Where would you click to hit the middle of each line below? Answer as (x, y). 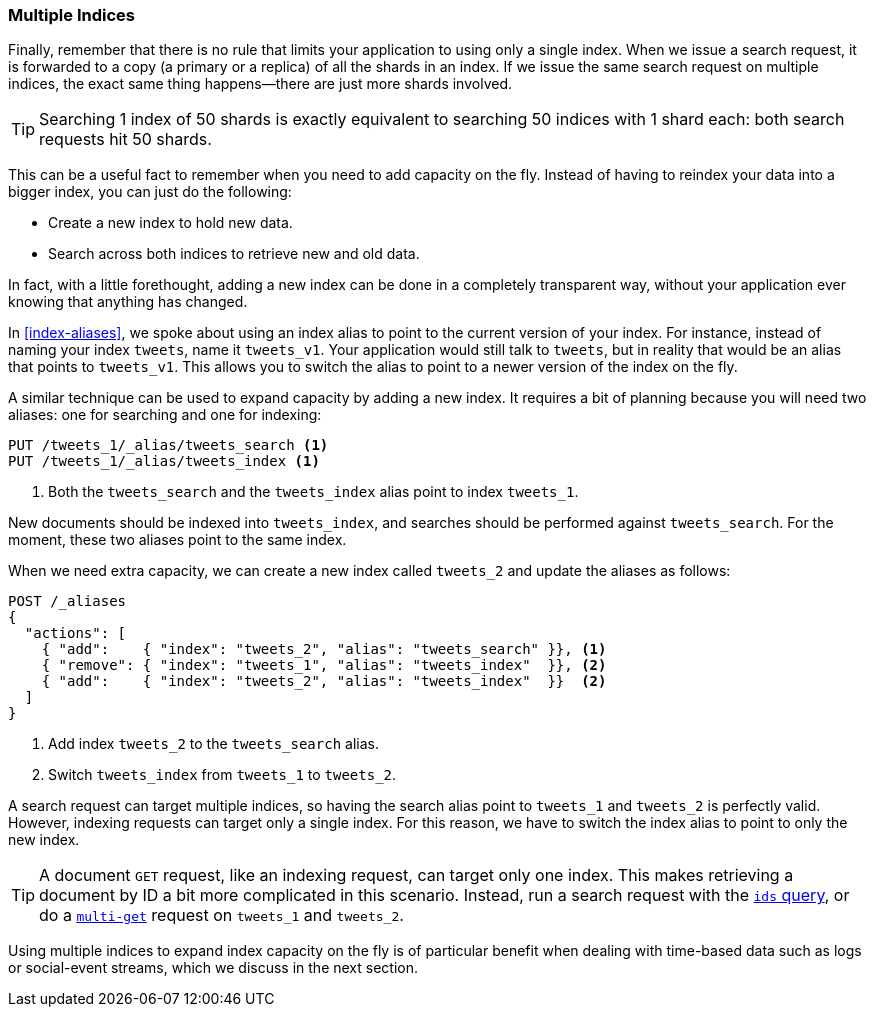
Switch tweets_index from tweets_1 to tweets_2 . (222, 775)
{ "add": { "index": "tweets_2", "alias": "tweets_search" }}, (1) (324, 649)
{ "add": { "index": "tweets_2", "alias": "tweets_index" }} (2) (324, 681)
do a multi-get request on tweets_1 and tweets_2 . (221, 915)
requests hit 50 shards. (125, 139)
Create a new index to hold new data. (170, 223)
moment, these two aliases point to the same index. (177, 540)
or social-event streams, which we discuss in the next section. (213, 968)
